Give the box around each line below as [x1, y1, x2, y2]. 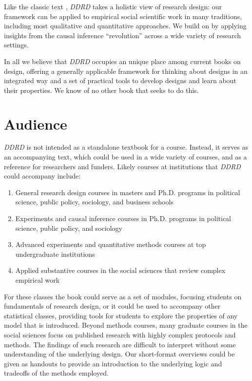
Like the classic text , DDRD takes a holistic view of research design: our [4, 1, 222, 11]
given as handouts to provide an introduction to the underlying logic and [4, 358, 222, 368]
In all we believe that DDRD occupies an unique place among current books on [4, 56, 241, 66]
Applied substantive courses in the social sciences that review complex [15, 265, 226, 275]
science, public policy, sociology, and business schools [15, 197, 174, 207]
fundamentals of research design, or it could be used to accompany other [4, 301, 221, 311]
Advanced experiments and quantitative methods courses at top [15, 239, 206, 249]
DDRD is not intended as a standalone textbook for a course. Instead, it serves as [4, 142, 249, 152]
